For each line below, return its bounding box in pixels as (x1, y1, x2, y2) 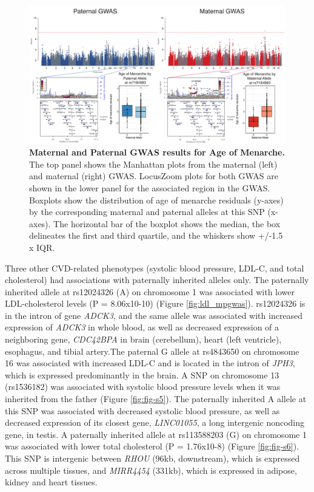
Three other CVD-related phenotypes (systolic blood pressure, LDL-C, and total (5, 261, 304, 274)
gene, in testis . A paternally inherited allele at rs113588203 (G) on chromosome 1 (5, 428, 307, 440)
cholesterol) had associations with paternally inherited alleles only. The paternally (5, 273, 309, 286)
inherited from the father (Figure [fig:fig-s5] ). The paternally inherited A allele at (5, 392, 307, 405)
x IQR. (29, 241, 55, 253)
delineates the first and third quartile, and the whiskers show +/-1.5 (29, 229, 283, 242)
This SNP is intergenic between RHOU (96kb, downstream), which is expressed (5, 452, 300, 464)
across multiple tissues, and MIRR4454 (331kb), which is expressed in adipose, (5, 463, 297, 476)
